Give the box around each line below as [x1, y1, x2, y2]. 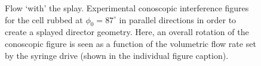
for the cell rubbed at [5, 13, 83, 26]
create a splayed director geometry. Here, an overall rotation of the [5, 26, 249, 38]
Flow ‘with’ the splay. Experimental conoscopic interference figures [5, 2, 249, 14]
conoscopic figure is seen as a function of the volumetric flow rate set [5, 37, 256, 49]
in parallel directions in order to [119, 13, 237, 26]
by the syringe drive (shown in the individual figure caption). [5, 49, 229, 61]
